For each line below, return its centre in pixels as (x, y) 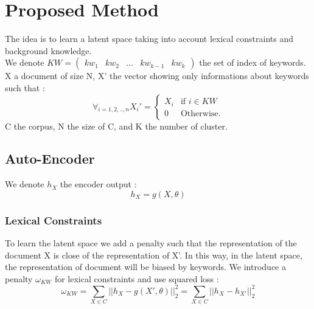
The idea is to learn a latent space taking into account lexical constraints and (149, 39)
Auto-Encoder (50, 158)
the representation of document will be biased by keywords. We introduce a (145, 267)
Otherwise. (201, 113)
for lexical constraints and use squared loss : (137, 278)
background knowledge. (48, 50)
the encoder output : (98, 184)
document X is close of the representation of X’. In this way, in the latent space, (154, 255)
